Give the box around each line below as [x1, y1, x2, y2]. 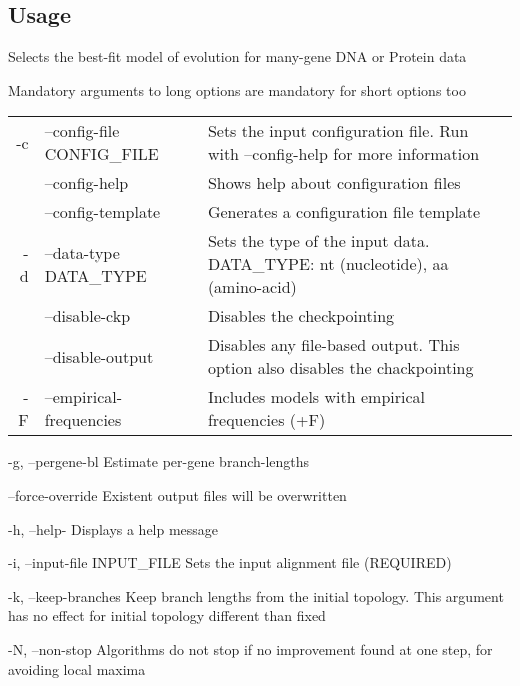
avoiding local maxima [8, 658, 146, 679]
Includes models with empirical [207, 385, 425, 409]
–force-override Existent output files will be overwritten [8, 484, 347, 505]
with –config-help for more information [207, 142, 480, 166]
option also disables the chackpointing [207, 356, 474, 380]
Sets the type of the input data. [207, 229, 430, 253]
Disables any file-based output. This [207, 333, 460, 357]
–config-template [44, 200, 161, 224]
